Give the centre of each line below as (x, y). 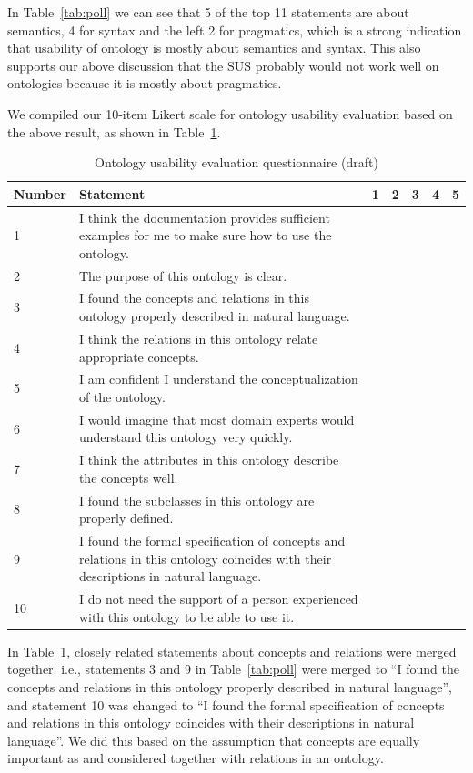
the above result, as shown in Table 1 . (114, 131)
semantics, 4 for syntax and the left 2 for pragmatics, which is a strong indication (235, 30)
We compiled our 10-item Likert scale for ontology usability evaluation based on (230, 113)
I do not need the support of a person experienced (218, 599)
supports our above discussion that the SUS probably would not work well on (223, 65)
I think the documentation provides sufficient (204, 217)
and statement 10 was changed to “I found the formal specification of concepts (226, 704)
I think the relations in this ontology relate (198, 338)
